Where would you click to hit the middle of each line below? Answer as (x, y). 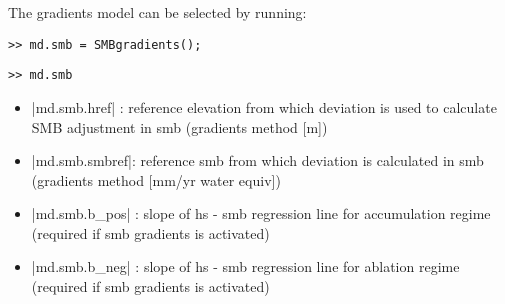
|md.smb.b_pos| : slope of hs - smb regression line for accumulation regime (261, 213)
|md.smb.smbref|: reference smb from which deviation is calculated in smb (257, 160)
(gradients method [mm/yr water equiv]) (156, 179)
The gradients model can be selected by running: (157, 12)
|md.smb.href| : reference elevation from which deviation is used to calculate (264, 106)
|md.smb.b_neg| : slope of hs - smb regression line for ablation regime (245, 266)
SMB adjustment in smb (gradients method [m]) (179, 126)
